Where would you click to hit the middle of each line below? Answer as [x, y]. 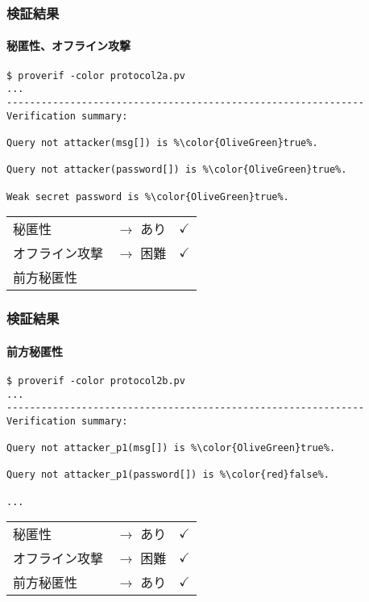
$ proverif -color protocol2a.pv [96, 75]
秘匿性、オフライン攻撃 [68, 46]
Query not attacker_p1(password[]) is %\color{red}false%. [168, 475]
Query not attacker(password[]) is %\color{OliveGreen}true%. [177, 170]
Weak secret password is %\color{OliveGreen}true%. [148, 196]
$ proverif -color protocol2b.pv [96, 380]
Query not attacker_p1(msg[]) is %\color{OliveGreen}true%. [171, 448]
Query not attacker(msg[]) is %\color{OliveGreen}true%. [162, 142]
